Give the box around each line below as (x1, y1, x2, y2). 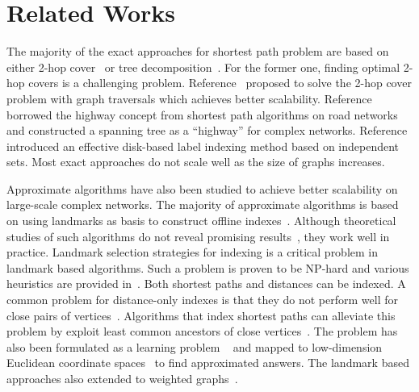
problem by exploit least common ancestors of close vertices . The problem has (6, 323, 398, 340)
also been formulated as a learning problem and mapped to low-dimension (6, 338, 383, 355)
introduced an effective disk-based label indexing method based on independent (6, 137, 400, 154)
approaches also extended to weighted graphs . (6, 370, 238, 386)
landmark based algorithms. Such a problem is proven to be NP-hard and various (6, 259, 409, 276)
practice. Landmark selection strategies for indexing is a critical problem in (6, 244, 379, 261)
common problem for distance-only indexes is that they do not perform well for (6, 291, 398, 308)
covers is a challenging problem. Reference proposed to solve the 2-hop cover (28, 74, 412, 91)
